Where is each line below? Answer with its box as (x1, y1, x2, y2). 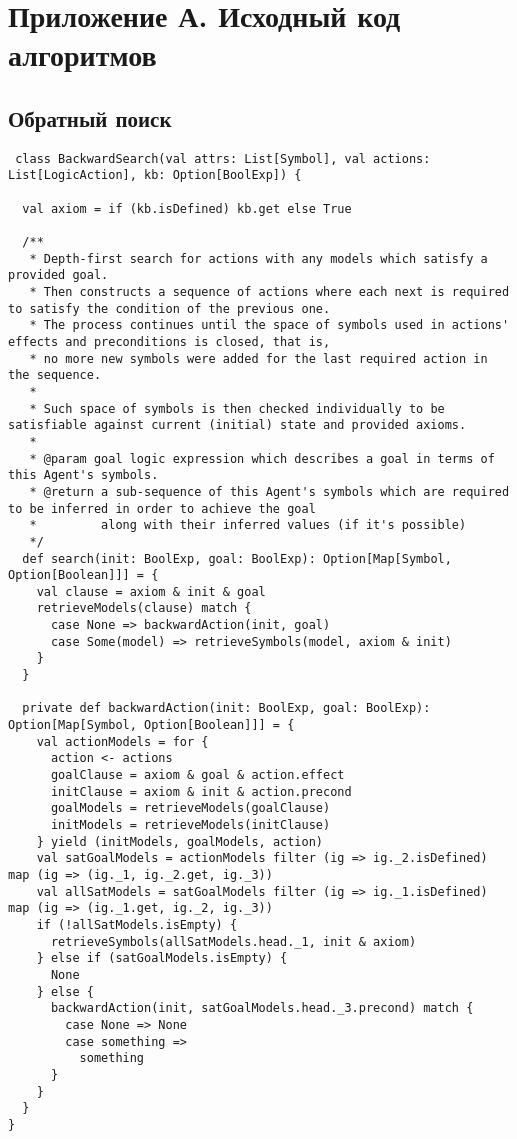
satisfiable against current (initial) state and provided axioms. (8, 418, 467, 433)
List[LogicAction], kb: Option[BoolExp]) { (8, 168, 302, 183)
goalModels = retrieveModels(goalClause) (50, 801, 331, 816)
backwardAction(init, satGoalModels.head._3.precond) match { (50, 1001, 474, 1016)
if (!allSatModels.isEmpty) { (36, 917, 238, 932)
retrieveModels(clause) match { (36, 601, 252, 616)
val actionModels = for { (36, 734, 209, 749)
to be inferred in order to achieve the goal (8, 501, 316, 516)
